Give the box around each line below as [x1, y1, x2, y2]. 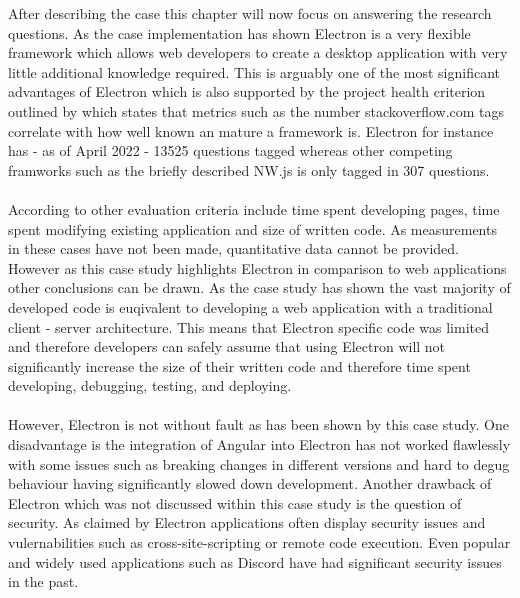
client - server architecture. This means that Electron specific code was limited [8, 316, 489, 337]
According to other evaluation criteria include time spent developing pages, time [8, 198, 500, 219]
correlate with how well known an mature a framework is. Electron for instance [8, 120, 494, 141]
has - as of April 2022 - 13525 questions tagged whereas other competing [8, 140, 453, 161]
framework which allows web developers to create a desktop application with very [8, 42, 508, 63]
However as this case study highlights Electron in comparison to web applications [8, 257, 507, 278]
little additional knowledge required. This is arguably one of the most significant [8, 61, 501, 82]
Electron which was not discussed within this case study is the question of [8, 492, 462, 513]
